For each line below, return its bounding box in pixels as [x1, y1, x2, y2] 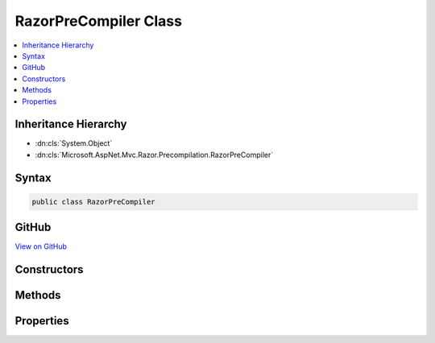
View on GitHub [14, 242, 68, 251]
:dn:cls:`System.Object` [35, 138, 113, 148]
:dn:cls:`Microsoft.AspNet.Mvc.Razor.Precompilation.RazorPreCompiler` [35, 150, 274, 159]
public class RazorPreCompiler [31, 197, 156, 206]
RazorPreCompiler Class [14, 12, 183, 30]
